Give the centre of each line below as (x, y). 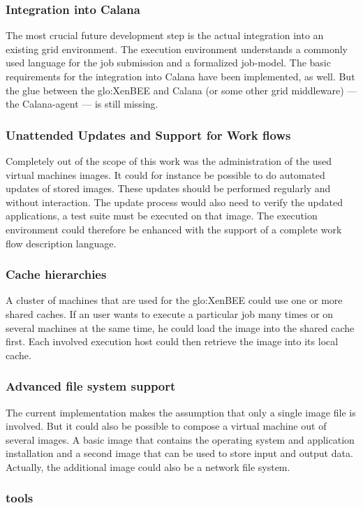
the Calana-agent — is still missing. (82, 104)
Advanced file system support (91, 386)
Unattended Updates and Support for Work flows (148, 135)
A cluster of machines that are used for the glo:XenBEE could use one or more (174, 300)
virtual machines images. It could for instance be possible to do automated (165, 174)
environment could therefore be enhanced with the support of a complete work (174, 229)
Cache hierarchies (56, 274)
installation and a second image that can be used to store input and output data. (179, 453)
